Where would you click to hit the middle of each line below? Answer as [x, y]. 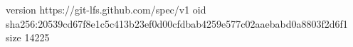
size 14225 [28, 37]
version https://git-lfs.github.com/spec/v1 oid [106, 9]
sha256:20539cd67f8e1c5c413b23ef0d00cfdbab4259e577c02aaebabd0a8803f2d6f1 [177, 23]
